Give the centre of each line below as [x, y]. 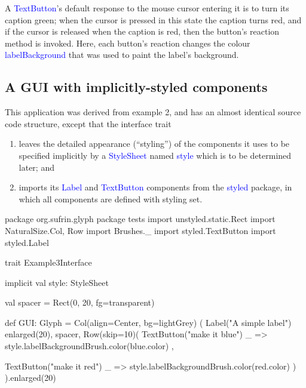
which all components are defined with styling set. [111, 198]
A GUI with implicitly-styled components [136, 87]
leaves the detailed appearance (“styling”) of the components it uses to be [154, 144]
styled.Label [27, 242]
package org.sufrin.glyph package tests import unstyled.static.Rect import [140, 219]
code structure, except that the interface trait [88, 123]
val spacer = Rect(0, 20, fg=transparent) [80, 302]
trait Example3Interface [48, 262]
